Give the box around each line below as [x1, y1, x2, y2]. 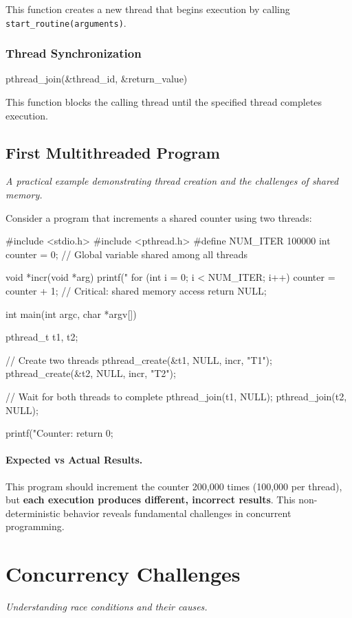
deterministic [5, 505, 60, 520]
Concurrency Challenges [5, 560, 241, 588]
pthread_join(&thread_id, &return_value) [5, 71, 188, 86]
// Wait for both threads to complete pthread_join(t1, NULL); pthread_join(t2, [5, 389, 347, 403]
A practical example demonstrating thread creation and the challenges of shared [5, 174, 339, 188]
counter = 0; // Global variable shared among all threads [5, 247, 247, 261]
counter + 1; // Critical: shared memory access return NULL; [5, 284, 267, 298]
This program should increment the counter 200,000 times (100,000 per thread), [5, 479, 342, 493]
